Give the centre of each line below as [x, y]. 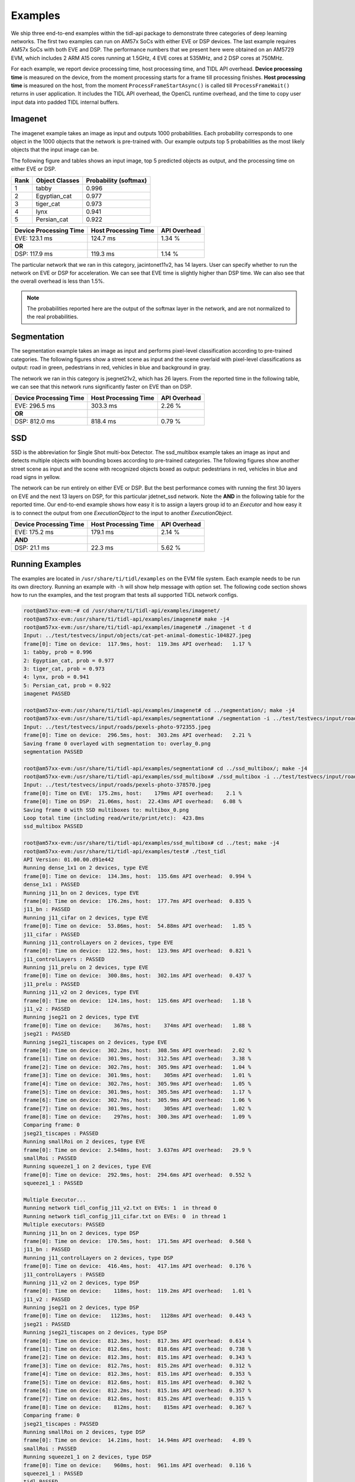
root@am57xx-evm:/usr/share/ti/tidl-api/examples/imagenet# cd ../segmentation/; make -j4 [159, 710]
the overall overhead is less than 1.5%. [58, 281]
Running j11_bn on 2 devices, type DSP [81, 1233]
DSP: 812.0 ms [35, 421]
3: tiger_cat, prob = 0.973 [64, 669]
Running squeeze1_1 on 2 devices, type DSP [88, 1457]
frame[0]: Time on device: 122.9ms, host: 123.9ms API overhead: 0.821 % [137, 951]
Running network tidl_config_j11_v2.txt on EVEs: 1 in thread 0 [120, 1208]
